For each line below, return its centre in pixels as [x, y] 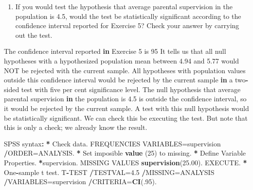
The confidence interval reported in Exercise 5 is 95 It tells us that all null [115, 51]
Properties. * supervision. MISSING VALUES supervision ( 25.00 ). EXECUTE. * [126, 162]
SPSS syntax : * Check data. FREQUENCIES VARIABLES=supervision [112, 143]
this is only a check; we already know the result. [76, 127]
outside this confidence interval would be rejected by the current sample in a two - [126, 80]
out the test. [34, 35]
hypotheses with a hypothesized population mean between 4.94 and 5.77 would [121, 60]
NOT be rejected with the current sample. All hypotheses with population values [125, 70]
